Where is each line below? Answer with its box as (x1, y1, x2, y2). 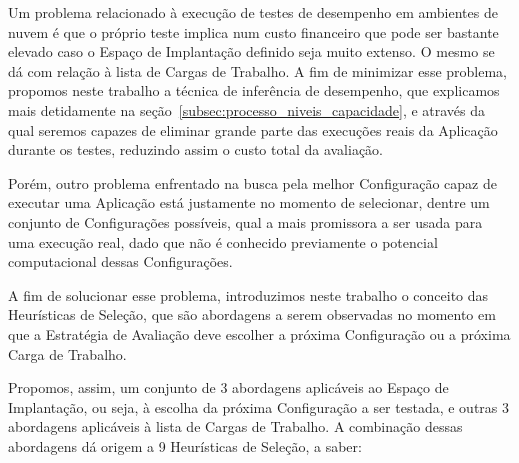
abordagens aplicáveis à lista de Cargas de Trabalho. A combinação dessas (8, 416, 463, 437)
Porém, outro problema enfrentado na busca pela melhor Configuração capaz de (8, 172, 497, 193)
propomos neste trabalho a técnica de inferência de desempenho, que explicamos (8, 80, 500, 101)
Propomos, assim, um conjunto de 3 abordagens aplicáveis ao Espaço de (8, 377, 449, 398)
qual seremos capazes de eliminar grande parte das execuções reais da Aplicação (8, 119, 498, 140)
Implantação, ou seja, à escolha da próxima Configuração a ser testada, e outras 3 (8, 396, 510, 417)
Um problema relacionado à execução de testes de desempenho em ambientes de (8, 2, 498, 22)
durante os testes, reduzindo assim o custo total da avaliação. (8, 139, 384, 160)
